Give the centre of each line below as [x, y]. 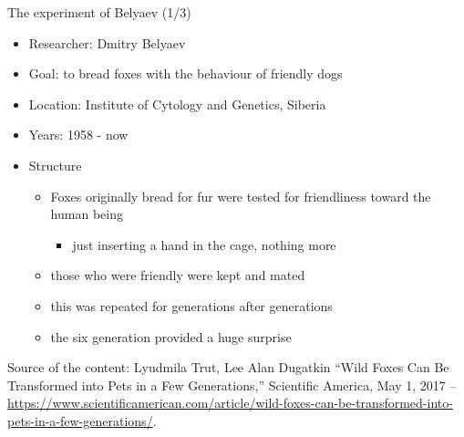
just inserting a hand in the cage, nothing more [204, 244]
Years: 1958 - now [78, 135]
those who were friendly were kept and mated [178, 275]
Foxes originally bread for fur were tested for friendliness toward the [241, 196]
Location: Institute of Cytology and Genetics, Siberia [177, 104]
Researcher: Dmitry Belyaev [107, 42]
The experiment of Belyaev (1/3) [99, 12]
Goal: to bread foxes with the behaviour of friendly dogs [186, 73]
